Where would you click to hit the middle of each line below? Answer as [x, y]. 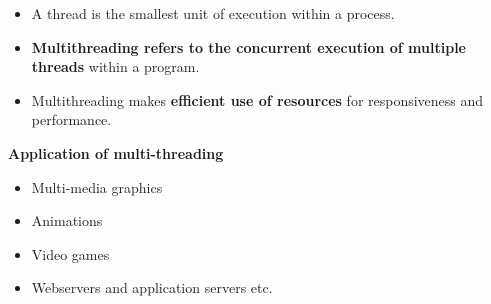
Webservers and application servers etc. [152, 287]
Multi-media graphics [97, 186]
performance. [71, 119]
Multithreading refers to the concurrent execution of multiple [248, 46]
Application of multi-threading [116, 152]
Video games [70, 253]
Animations [67, 220]
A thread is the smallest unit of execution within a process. [213, 13]
